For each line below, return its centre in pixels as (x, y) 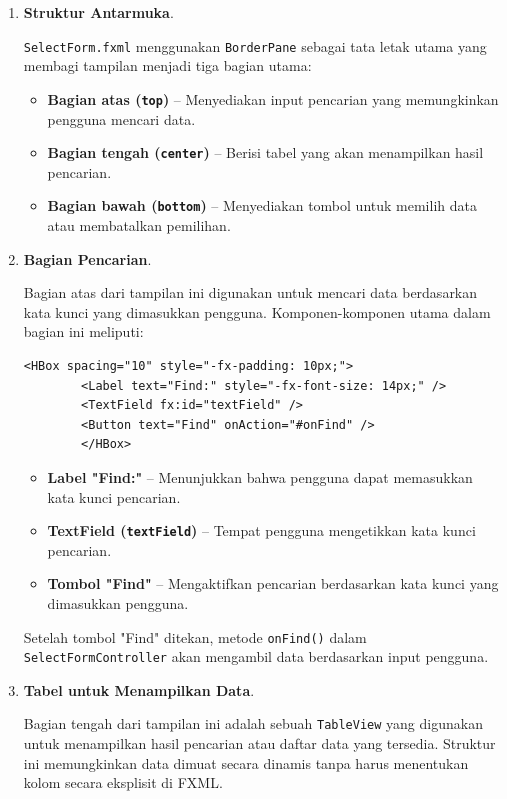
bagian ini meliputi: (83, 331)
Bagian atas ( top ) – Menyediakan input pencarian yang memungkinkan (273, 98)
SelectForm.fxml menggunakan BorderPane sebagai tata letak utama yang (255, 45)
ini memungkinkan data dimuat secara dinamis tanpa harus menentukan (246, 762)
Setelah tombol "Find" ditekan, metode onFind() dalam (195, 636)
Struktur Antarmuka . (98, 12)
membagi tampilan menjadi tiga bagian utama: (167, 65)
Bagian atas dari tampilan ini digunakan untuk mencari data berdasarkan (250, 292)
